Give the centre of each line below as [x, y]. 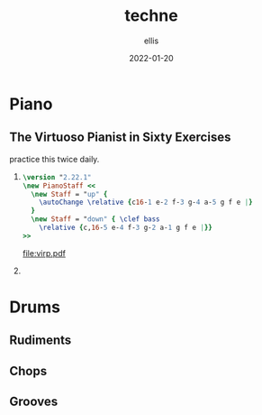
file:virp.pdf [44, 253]
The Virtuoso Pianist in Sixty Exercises [120, 138]
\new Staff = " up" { [69, 194]
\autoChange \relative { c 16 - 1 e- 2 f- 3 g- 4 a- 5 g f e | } [146, 203]
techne [151, 16]
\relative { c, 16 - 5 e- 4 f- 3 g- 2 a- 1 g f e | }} [126, 227]
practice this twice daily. [54, 159]
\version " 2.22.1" [57, 177]
